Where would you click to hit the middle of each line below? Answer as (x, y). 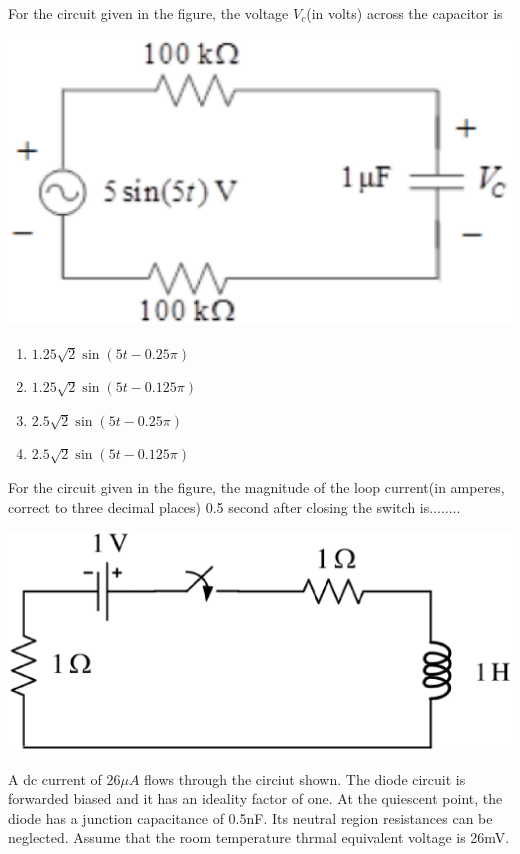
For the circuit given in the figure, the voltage (148, 13)
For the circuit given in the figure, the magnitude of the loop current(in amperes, (256, 487)
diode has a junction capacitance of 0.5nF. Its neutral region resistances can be (250, 817)
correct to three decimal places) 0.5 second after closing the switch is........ (234, 506)
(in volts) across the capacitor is (404, 13)
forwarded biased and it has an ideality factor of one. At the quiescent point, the (255, 798)
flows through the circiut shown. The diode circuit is (305, 778)
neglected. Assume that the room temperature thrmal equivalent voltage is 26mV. (259, 837)
